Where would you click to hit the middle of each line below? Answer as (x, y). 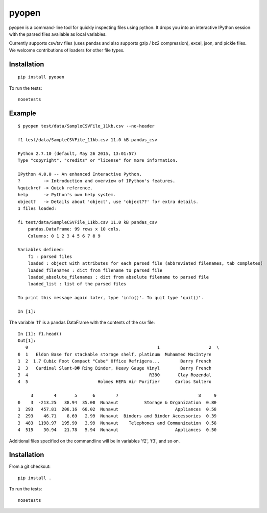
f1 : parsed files (50, 256)
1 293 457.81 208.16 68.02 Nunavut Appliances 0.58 (117, 409)
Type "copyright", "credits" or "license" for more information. (98, 160)
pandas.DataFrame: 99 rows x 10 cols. (74, 229)
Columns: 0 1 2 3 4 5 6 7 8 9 (64, 236)
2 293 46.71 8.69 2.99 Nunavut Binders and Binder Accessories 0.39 (117, 416)
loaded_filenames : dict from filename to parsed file (95, 270)
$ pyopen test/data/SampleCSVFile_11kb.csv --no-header (86, 126)
